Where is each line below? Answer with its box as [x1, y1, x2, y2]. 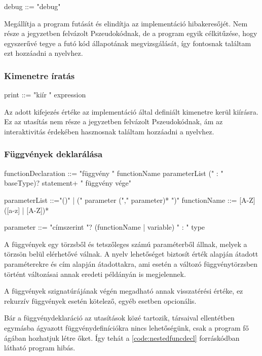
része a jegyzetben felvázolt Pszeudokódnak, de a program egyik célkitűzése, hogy [4, 28, 257, 39]
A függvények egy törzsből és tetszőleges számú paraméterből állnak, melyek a [4, 238, 247, 249]
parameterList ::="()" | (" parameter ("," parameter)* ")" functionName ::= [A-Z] [4, 194, 255, 205]
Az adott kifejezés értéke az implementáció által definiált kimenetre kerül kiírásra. [4, 106, 258, 117]
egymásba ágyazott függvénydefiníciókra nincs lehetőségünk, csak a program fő [4, 322, 249, 333]
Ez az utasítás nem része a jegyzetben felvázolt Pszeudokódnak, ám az [4, 116, 223, 127]
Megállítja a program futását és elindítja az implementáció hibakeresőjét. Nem [4, 18, 248, 28]
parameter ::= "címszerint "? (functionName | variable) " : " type [4, 222, 205, 232]
